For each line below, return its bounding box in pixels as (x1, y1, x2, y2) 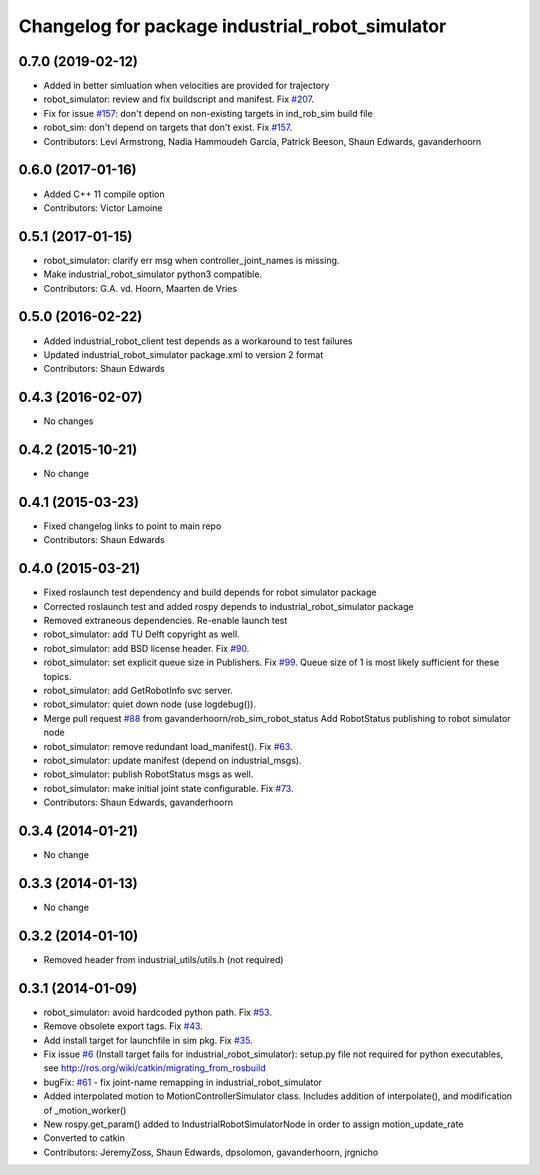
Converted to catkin (43, 1132, 125, 1144)
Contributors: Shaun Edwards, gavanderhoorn (43, 796, 234, 809)
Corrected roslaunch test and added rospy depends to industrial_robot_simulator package (43, 600, 414, 612)
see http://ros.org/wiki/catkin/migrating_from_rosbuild (43, 1062, 266, 1074)
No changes (43, 415, 94, 427)
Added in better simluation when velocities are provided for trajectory (43, 80, 330, 92)
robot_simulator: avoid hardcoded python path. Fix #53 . (43, 1006, 272, 1018)
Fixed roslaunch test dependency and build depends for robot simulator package (43, 586, 377, 599)
